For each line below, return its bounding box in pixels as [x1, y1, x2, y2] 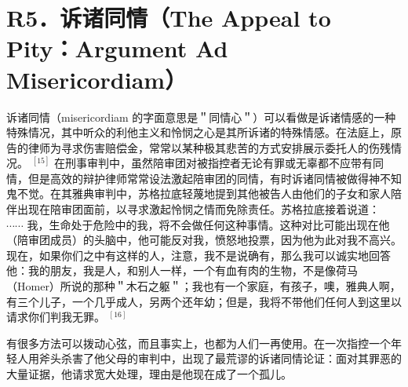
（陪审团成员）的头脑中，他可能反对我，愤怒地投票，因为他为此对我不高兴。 [6, 232, 402, 248]
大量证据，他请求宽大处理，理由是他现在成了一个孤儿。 [6, 366, 292, 382]
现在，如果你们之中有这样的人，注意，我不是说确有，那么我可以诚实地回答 [6, 246, 391, 263]
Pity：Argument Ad [6, 32, 228, 64]
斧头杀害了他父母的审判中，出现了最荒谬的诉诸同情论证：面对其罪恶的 [38, 350, 402, 367]
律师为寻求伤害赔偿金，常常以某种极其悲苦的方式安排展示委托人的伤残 [27, 139, 391, 155]
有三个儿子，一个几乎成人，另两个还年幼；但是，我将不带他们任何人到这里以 [6, 293, 402, 309]
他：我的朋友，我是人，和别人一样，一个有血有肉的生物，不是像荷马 [6, 262, 358, 279]
